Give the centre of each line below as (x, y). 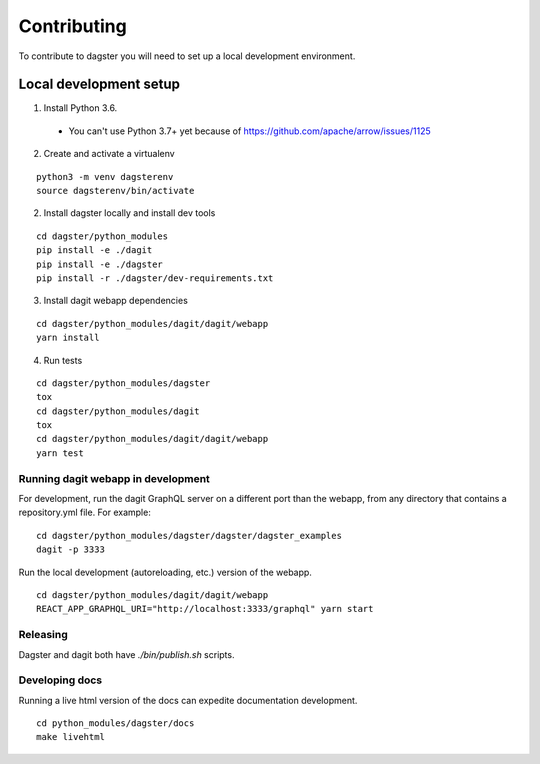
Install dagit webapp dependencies (116, 301)
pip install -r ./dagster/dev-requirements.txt (155, 278)
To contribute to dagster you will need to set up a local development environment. (187, 56)
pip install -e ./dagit (94, 250)
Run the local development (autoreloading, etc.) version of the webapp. (165, 572)
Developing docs (60, 680)
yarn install (68, 338)
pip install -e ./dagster (100, 264)
